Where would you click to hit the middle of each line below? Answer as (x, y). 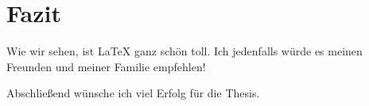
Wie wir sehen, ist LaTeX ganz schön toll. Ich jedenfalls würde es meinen (184, 51)
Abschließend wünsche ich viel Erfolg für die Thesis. (133, 93)
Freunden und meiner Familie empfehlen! (106, 66)
